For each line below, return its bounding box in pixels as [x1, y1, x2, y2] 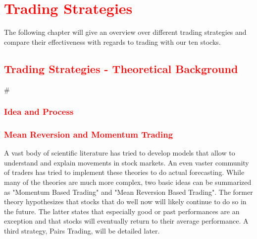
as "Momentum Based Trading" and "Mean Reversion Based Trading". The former [4, 186, 253, 197]
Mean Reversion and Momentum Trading [4, 128, 173, 140]
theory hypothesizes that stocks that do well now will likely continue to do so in [4, 196, 247, 207]
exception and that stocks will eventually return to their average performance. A [4, 216, 249, 226]
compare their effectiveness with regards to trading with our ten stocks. [4, 36, 221, 47]
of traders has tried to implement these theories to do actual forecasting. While [4, 167, 245, 177]
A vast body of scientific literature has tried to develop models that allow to [4, 148, 235, 158]
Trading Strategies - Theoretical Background [4, 61, 238, 76]
